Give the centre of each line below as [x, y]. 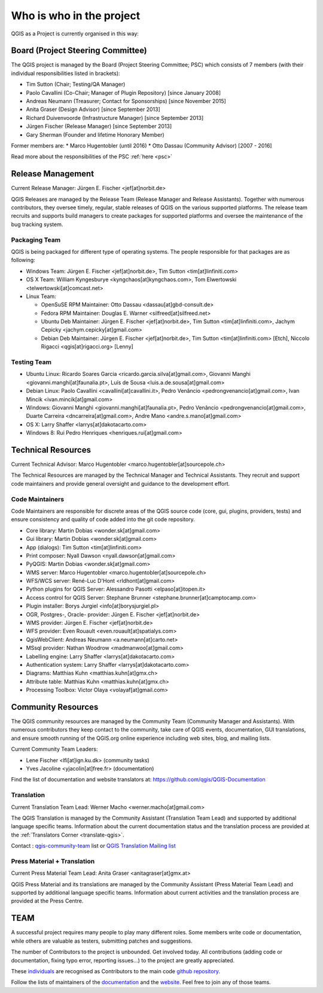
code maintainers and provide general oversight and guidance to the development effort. [121, 483]
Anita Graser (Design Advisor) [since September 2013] [93, 109]
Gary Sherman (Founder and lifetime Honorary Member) [95, 134]
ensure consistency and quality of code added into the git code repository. [103, 519]
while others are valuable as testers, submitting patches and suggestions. [102, 941]
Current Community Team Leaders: [54, 749]
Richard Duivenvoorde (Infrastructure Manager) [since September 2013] [115, 118]
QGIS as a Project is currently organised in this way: [75, 34]
